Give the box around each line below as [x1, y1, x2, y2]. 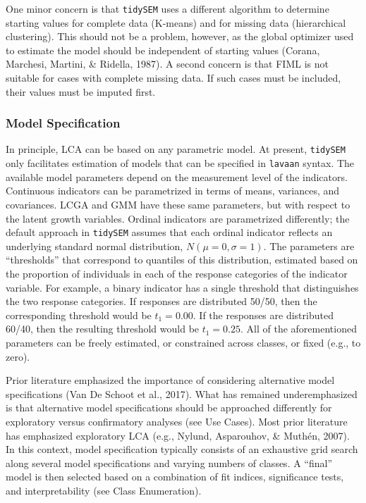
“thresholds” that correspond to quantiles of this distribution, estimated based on [6, 252, 358, 267]
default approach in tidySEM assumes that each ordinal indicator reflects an [6, 225, 333, 240]
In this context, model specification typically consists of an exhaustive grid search [6, 442, 358, 457]
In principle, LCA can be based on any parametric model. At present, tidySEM [6, 142, 346, 156]
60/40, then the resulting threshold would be [6, 321, 200, 336]
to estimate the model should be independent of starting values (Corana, [6, 42, 320, 57]
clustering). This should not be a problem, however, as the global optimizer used [6, 29, 354, 44]
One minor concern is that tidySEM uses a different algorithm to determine [6, 1, 329, 15]
